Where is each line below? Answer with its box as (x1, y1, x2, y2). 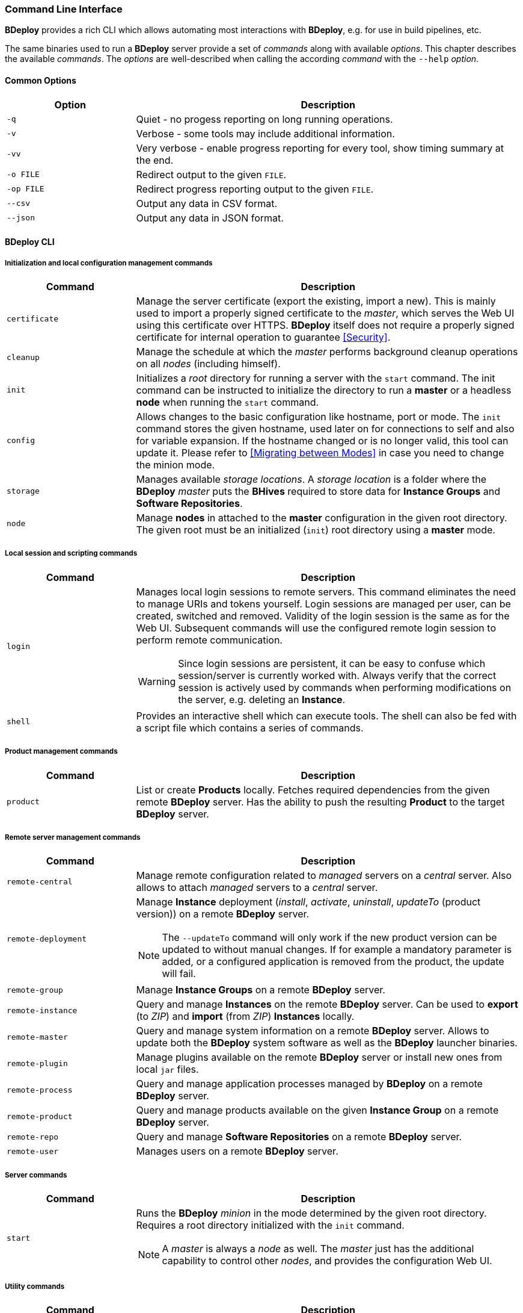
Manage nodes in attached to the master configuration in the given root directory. (136, 511, 507, 524)
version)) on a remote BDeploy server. (136, 908, 310, 920)
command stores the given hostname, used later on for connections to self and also (136, 422, 515, 435)
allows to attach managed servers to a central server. (136, 881, 378, 894)
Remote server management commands (5, 833, 141, 842)
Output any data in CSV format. (136, 197, 278, 210)
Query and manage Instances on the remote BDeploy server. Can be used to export (136, 998, 518, 1011)
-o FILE (7, 170, 40, 179)
